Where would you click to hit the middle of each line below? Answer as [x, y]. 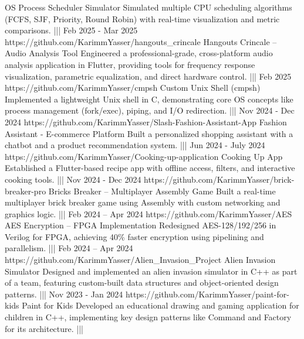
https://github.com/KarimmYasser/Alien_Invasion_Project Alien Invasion [140, 260]
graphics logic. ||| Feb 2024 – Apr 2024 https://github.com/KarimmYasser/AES [148, 213]
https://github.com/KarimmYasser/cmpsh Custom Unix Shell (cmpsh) [133, 88]
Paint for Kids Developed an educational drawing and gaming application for [161, 305]
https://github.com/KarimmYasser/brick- [219, 179]
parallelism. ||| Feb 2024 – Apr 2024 [69, 248]
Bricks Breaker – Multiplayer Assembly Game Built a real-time [162, 191]
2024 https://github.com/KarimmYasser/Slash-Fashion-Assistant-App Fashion [146, 121]
